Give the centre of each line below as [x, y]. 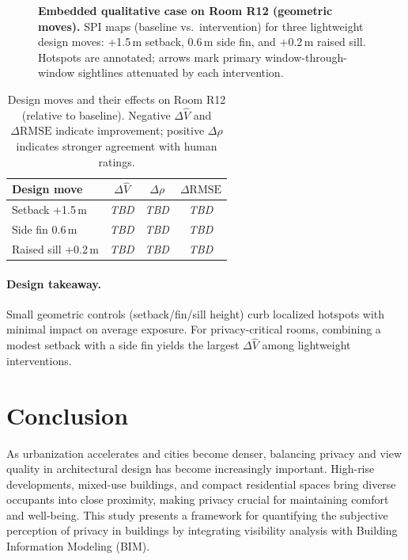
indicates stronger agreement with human [117, 145]
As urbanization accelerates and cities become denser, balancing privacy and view [204, 453]
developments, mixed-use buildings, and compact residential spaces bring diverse [201, 484]
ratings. [117, 161]
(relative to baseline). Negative [96, 114]
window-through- [306, 57]
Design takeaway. [54, 283]
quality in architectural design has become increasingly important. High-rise [191, 469]
